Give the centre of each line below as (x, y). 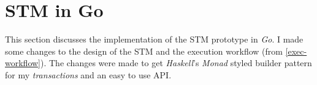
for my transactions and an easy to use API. (88, 74)
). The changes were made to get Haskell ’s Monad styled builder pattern (176, 63)
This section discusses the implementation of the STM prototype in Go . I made (154, 39)
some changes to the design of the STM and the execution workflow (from (144, 51)
